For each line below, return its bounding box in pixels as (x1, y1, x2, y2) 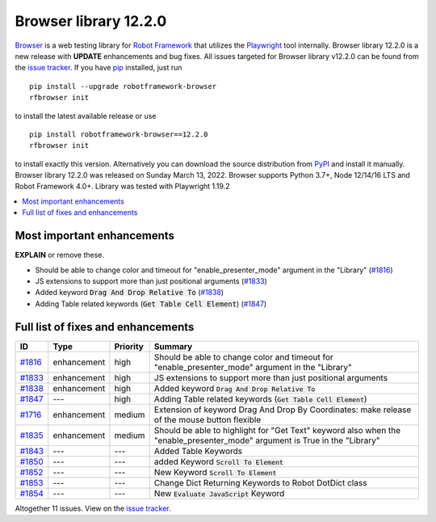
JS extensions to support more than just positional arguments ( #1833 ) (35, 276, 268, 286)
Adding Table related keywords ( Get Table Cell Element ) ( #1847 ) (35, 299, 267, 309)
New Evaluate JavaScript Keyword (153, 487, 285, 499)
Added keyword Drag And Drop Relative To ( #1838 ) (35, 288, 224, 297)
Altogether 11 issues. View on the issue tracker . (15, 503, 171, 513)
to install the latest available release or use (15, 111, 157, 120)
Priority (114, 340, 145, 352)
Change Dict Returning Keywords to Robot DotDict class (153, 477, 367, 488)
